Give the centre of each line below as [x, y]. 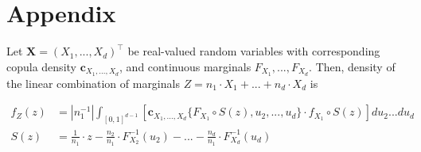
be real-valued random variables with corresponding [254, 51]
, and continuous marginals [185, 66]
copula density [41, 66]
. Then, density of [352, 66]
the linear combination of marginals [93, 83]
